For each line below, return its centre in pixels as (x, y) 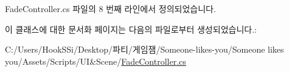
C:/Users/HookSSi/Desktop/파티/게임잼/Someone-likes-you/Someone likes (144, 49)
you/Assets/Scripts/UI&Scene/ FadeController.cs (96, 61)
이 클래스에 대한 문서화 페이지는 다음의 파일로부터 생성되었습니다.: (131, 29)
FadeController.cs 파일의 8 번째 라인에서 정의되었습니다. (110, 8)
